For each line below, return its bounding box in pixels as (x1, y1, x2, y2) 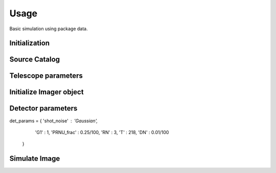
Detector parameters (9, 104, 78, 113)
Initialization (9, 39, 50, 48)
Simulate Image (9, 154, 60, 163)
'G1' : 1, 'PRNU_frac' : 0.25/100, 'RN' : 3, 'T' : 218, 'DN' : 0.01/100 (35, 129, 169, 135)
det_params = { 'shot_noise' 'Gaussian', (9, 118, 98, 124)
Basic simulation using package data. (9, 26, 88, 32)
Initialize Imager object (9, 88, 84, 97)
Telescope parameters (9, 72, 83, 80)
